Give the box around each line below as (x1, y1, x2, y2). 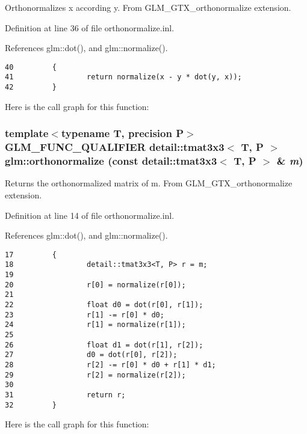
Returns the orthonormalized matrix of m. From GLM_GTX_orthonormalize (5, 177, 293, 189)
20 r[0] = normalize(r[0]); (5, 280, 186, 289)
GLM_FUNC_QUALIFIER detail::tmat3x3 (5, 139, 225, 154)
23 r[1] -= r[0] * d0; (5, 310, 164, 319)
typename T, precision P (61, 126, 184, 141)
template (5, 126, 49, 141)
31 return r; (5, 390, 126, 399)
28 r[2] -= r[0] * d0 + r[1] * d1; (5, 361, 216, 369)
